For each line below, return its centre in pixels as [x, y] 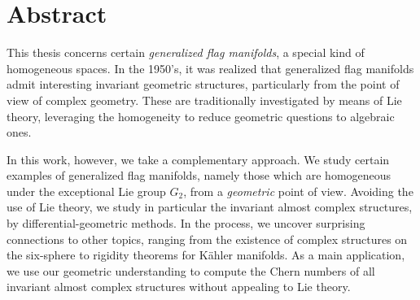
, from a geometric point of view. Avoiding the [298, 191]
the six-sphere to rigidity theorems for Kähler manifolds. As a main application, [206, 255]
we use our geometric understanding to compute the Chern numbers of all [191, 270]
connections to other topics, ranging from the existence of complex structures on [207, 239]
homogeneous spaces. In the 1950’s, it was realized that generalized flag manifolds [210, 68]
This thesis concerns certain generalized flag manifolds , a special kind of [186, 52]
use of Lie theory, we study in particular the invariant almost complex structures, [210, 207]
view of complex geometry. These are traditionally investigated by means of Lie [204, 100]
